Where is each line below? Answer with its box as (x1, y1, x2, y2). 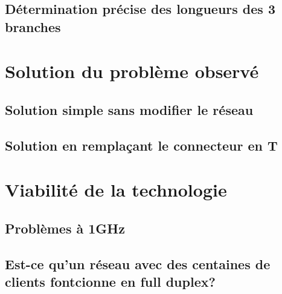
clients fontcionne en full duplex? (5, 272, 216, 291)
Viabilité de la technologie (5, 177, 227, 202)
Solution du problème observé (5, 59, 259, 83)
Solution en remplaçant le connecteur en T (5, 136, 278, 154)
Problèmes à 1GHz (5, 218, 125, 237)
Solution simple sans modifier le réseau (5, 100, 254, 119)
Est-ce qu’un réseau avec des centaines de (5, 254, 271, 273)
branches (5, 17, 61, 36)
